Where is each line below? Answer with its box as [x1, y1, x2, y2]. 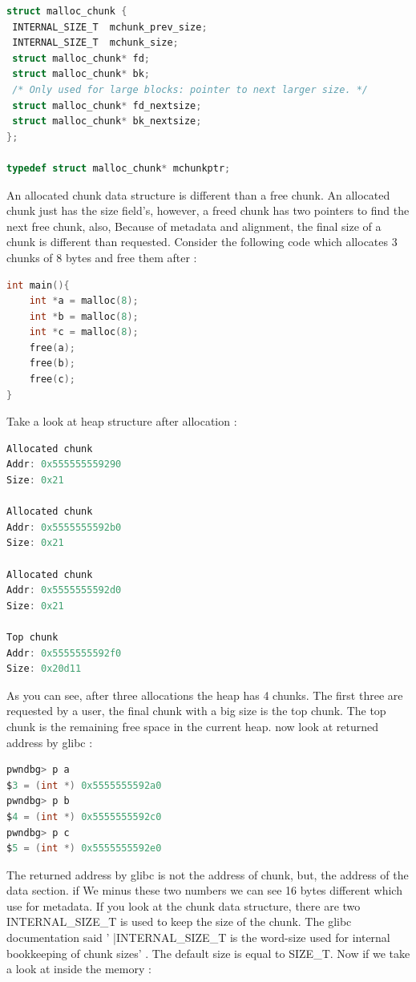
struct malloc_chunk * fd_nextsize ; [12, 99, 202, 111]
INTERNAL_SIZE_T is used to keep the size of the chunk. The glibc [6, 913, 352, 930]
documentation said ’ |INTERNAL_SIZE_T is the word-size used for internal [6, 929, 390, 946]
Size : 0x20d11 [6, 663, 82, 675]
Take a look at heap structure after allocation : [6, 413, 237, 430]
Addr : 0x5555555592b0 [6, 521, 122, 533]
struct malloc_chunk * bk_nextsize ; [12, 115, 202, 127]
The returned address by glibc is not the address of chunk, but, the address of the [6, 866, 409, 883]
